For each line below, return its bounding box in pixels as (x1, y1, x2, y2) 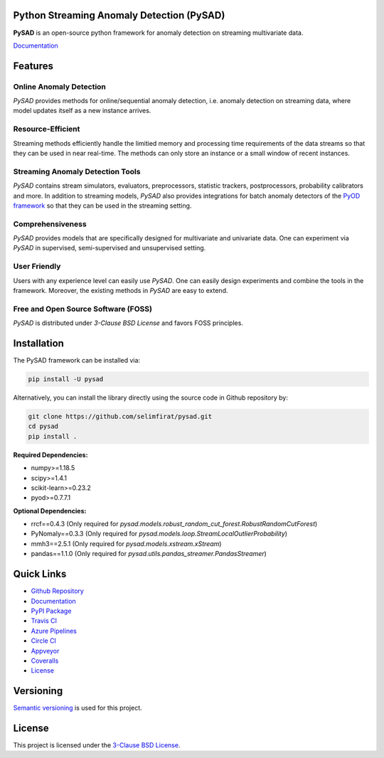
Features (13, 60, 53, 72)
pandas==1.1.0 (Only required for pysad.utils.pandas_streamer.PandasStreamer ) (31, 550, 267, 558)
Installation (13, 337, 64, 349)
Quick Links (13, 568, 67, 580)
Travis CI (31, 616, 57, 625)
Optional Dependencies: (13, 506, 87, 515)
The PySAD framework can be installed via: (13, 356, 141, 365)
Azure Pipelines (31, 626, 78, 635)
